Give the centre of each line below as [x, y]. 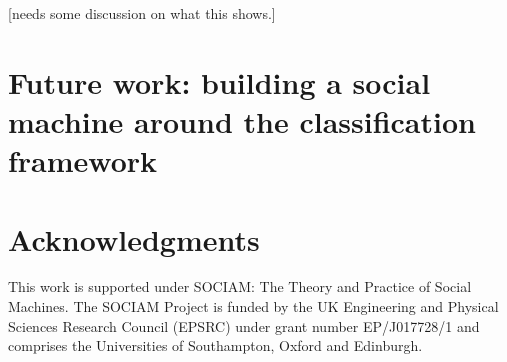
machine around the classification [242, 120]
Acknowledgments [134, 238]
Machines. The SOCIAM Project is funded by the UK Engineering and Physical [253, 306]
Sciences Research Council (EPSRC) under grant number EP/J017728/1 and [244, 325]
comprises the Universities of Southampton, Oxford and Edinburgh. [215, 345]
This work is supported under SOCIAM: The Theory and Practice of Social [240, 286]
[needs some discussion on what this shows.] [142, 13]
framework [83, 160]
